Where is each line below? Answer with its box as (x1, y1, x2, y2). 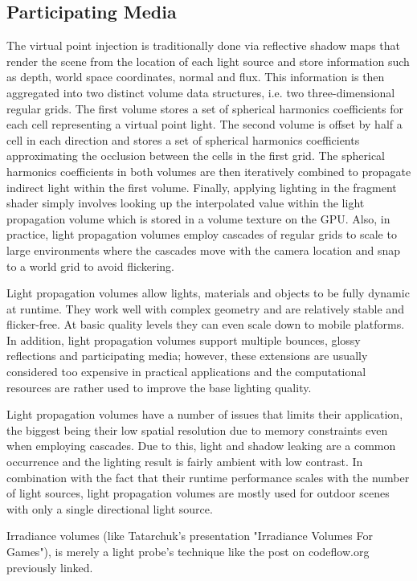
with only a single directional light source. (6, 500, 213, 517)
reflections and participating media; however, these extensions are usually (6, 347, 368, 364)
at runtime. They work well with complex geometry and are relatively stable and (6, 300, 404, 317)
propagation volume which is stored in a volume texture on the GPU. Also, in (6, 210, 390, 227)
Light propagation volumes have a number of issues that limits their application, (6, 406, 403, 423)
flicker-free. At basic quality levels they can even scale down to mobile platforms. (6, 316, 405, 333)
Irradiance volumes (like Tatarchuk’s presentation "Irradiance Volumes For (6, 527, 373, 544)
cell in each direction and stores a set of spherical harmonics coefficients (6, 131, 360, 148)
